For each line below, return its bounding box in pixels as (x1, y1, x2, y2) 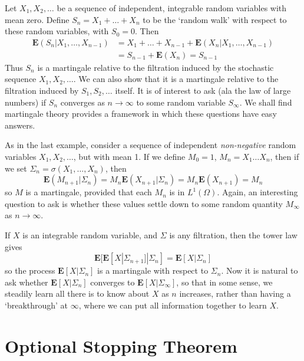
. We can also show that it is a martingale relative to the (73, 73, 279, 85)
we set (5, 162, 27, 174)
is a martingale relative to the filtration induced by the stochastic (37, 61, 274, 73)
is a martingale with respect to (97, 264, 209, 277)
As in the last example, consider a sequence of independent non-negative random (5, 139, 296, 151)
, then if (270, 150, 299, 162)
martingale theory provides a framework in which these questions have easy (5, 107, 277, 120)
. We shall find (239, 96, 292, 108)
